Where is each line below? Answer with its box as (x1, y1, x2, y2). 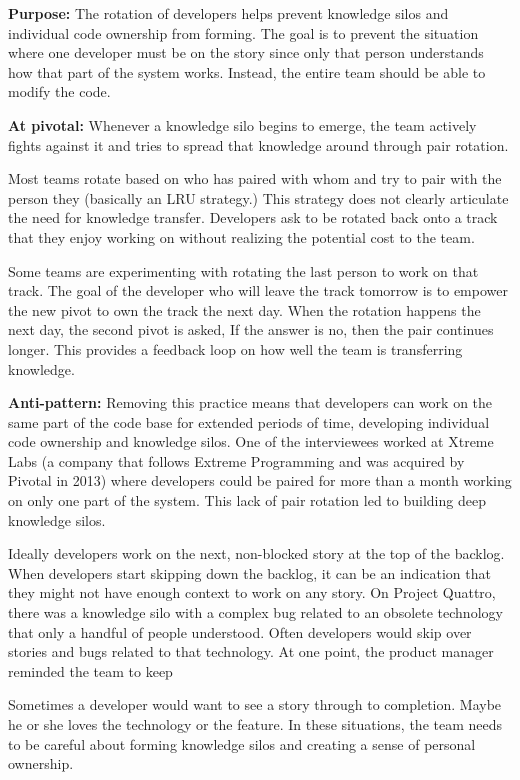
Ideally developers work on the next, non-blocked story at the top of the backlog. (8, 543, 505, 564)
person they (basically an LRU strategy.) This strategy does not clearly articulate (8, 187, 509, 208)
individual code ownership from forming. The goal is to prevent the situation (8, 22, 479, 43)
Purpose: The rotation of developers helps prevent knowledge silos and (8, 3, 449, 23)
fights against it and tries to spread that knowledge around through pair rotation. (8, 134, 509, 155)
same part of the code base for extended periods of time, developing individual (8, 411, 490, 432)
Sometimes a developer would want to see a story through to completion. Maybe (8, 694, 502, 715)
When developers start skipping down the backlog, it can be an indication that (8, 562, 491, 583)
